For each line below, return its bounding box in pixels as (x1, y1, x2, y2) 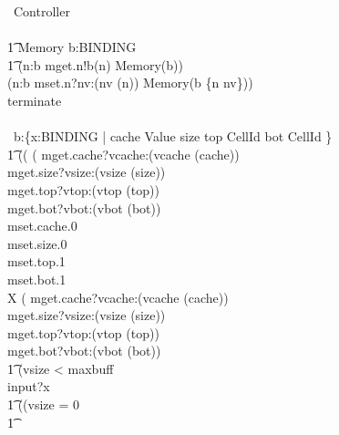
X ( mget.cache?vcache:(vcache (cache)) (7, 287, 229, 306)
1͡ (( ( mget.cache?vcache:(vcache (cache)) (7, 144, 240, 163)
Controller (13, 2, 70, 20)
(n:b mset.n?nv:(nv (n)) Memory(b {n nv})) (7, 73, 253, 92)
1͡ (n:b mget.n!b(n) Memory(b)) (7, 55, 183, 74)
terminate (7, 90, 62, 109)
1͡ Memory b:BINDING (7, 37, 137, 57)
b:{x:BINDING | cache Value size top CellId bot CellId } (13, 127, 333, 146)
